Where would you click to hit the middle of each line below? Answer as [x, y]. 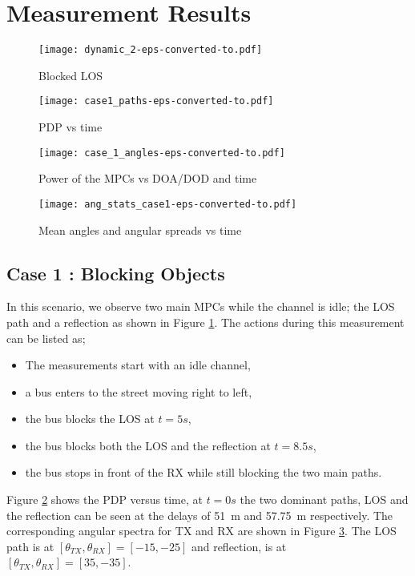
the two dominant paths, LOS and [324, 499]
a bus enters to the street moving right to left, [139, 391]
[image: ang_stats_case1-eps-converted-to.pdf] [168, 204]
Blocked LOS [71, 75]
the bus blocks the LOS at [90, 419]
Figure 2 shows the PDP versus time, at [105, 499]
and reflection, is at [239, 546]
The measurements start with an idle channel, [138, 365]
